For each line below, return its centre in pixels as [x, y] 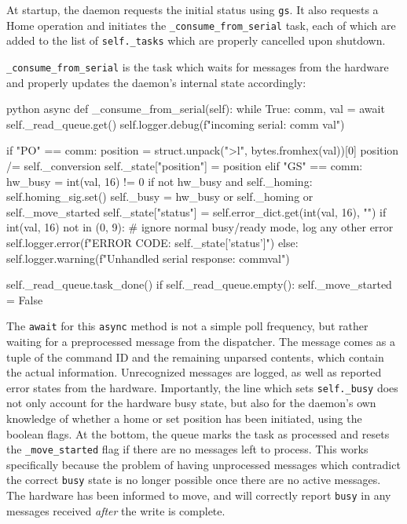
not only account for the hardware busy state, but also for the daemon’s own [191, 403]
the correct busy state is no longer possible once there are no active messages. [194, 480]
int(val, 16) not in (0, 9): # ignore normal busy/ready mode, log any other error [200, 227]
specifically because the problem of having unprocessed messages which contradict [203, 464]
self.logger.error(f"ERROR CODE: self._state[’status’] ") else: [152, 242]
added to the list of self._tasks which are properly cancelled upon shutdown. [196, 40]
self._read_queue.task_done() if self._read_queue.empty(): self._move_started [199, 284]
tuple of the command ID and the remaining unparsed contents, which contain [195, 357]
